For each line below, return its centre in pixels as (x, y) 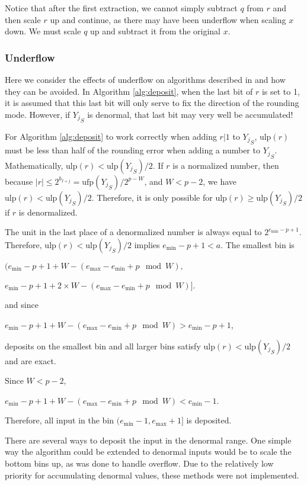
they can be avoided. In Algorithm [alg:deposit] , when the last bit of (129, 91)
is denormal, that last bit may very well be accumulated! (190, 114)
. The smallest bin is (258, 244)
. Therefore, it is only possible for (152, 197)
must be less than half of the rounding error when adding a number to (132, 150)
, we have (220, 181)
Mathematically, (34, 165)
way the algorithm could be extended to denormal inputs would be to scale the (148, 452)
